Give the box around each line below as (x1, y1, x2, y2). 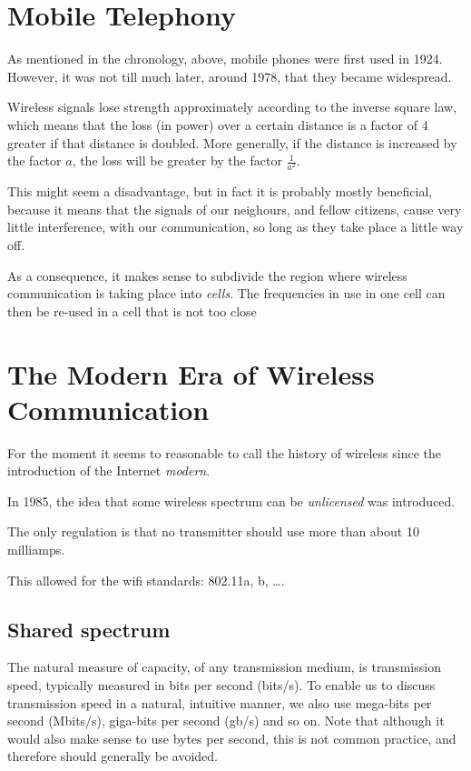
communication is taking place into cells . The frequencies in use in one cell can (7, 284, 446, 303)
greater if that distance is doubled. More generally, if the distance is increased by (7, 133, 457, 152)
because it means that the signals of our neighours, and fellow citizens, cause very (7, 199, 462, 218)
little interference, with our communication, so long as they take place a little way (7, 217, 464, 236)
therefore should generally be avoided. (7, 746, 218, 766)
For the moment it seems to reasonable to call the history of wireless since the (7, 443, 441, 462)
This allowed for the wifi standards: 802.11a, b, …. (7, 570, 285, 589)
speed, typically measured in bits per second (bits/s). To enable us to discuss (7, 676, 436, 695)
